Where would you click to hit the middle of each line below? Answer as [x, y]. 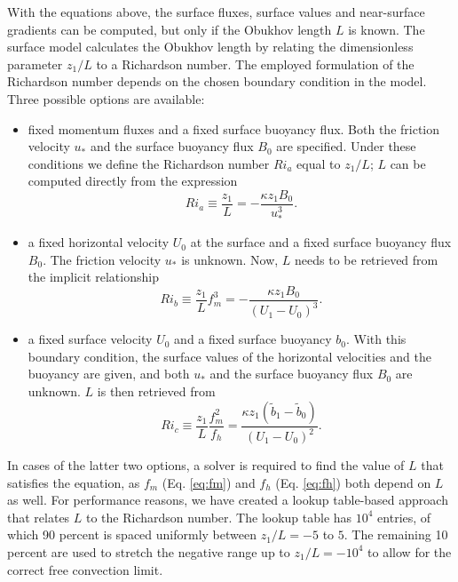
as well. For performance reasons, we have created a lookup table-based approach [228, 500]
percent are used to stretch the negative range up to [149, 551]
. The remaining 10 [396, 534]
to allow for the [410, 551]
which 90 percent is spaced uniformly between [132, 534]
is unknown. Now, [230, 259]
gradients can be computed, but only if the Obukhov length [170, 29]
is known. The [387, 29]
